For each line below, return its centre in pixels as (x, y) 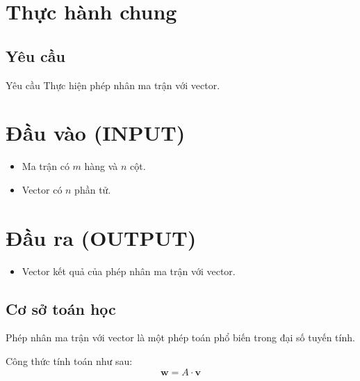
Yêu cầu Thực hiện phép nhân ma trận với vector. (113, 85)
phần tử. (93, 189)
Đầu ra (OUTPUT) (101, 237)
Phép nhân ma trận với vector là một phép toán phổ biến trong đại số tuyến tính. (180, 337)
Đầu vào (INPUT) (96, 133)
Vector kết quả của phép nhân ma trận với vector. (129, 271)
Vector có (42, 189)
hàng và (101, 166)
